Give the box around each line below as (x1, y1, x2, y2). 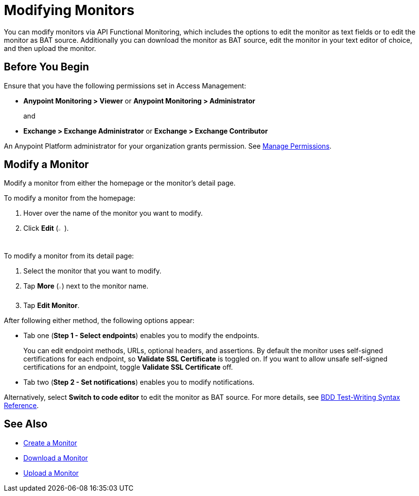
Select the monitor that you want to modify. (23, 266, 161, 275)
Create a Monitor (23, 438, 77, 447)
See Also (4, 418, 48, 430)
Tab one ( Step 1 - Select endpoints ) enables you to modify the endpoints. (23, 331, 259, 340)
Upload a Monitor (23, 468, 79, 477)
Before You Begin (4, 61, 89, 73)
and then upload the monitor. (4, 44, 96, 52)
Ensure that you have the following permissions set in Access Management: (4, 81, 246, 90)
